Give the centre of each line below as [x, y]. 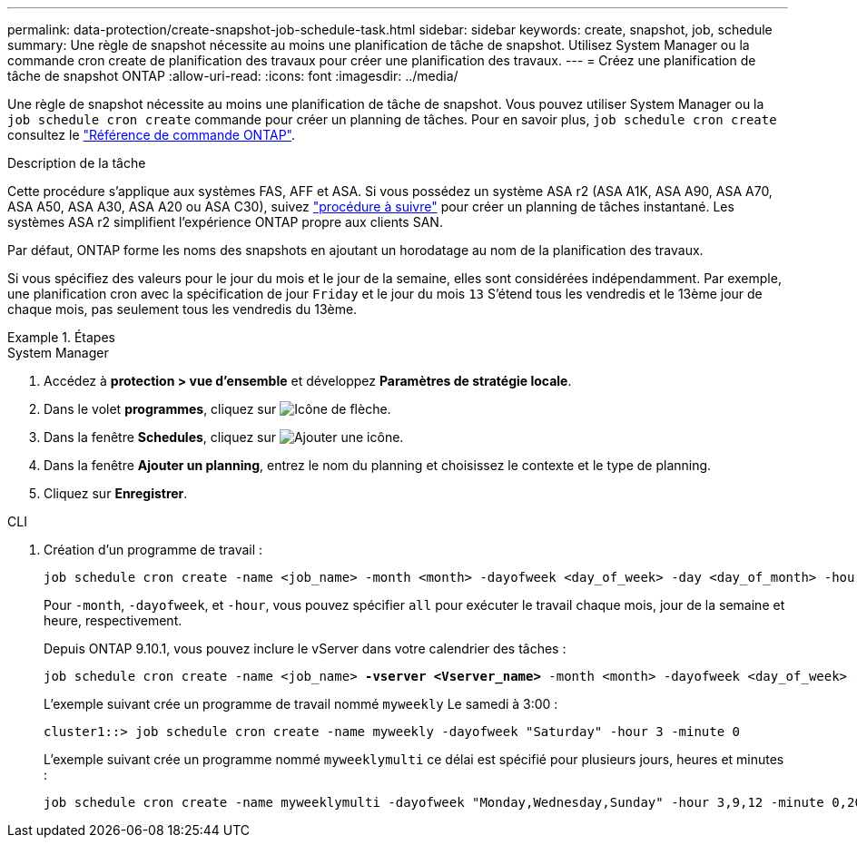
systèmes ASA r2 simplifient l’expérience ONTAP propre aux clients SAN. [225, 222]
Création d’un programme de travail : [153, 550]
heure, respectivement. [113, 620]
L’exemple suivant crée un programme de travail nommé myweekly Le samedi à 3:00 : [301, 704]
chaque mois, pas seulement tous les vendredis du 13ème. [182, 309]
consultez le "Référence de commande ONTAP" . [152, 135]
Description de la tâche [77, 163]
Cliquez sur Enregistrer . [116, 493]
